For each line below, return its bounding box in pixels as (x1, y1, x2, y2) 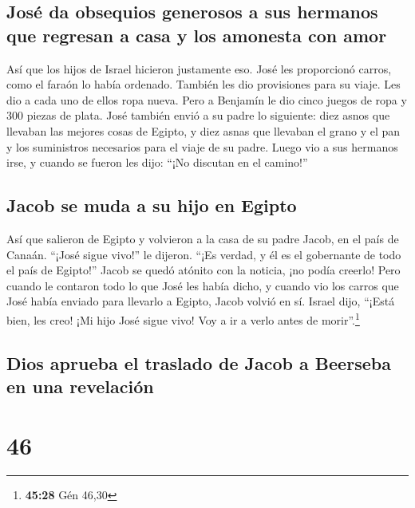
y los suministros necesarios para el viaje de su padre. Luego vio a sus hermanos (6, 138, 398, 155)
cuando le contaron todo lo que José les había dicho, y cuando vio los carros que (6, 277, 399, 293)
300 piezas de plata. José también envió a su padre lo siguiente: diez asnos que (6, 107, 390, 124)
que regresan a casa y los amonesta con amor (6, 22, 387, 47)
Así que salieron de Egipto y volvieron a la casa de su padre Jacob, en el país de (6, 230, 399, 246)
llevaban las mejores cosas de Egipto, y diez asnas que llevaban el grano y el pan (6, 122, 401, 139)
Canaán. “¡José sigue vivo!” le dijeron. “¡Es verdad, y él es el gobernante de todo (6, 246, 401, 262)
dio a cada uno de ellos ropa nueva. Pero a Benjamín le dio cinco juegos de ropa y (6, 91, 407, 108)
